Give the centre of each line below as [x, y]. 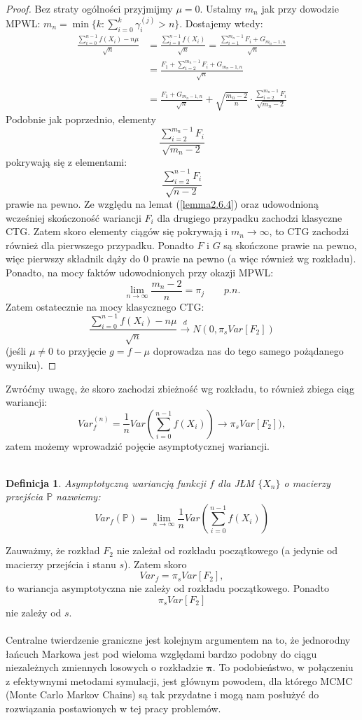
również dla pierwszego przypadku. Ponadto [100, 245]
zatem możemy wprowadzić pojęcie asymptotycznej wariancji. [138, 445]
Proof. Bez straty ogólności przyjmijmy [89, 8]
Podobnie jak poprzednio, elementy [81, 119]
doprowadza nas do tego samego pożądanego [248, 351]
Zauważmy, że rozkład [53, 550]
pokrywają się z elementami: [67, 161]
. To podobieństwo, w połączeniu [283, 667]
